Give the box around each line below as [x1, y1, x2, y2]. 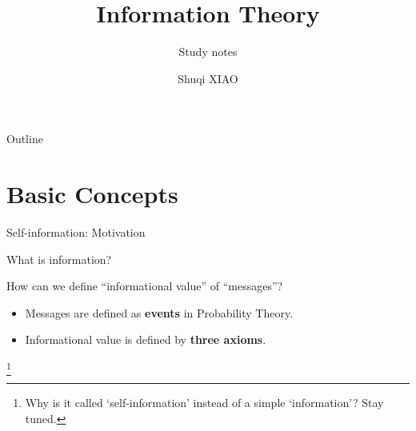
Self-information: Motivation [6, 224, 146, 241]
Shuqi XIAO [178, 70, 238, 86]
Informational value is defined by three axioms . [25, 331, 266, 348]
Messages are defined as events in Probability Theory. [25, 304, 294, 321]
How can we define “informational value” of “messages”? [6, 277, 283, 294]
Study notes [178, 43, 238, 60]
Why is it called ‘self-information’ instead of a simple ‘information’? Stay [25, 394, 384, 411]
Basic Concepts [6, 178, 178, 210]
